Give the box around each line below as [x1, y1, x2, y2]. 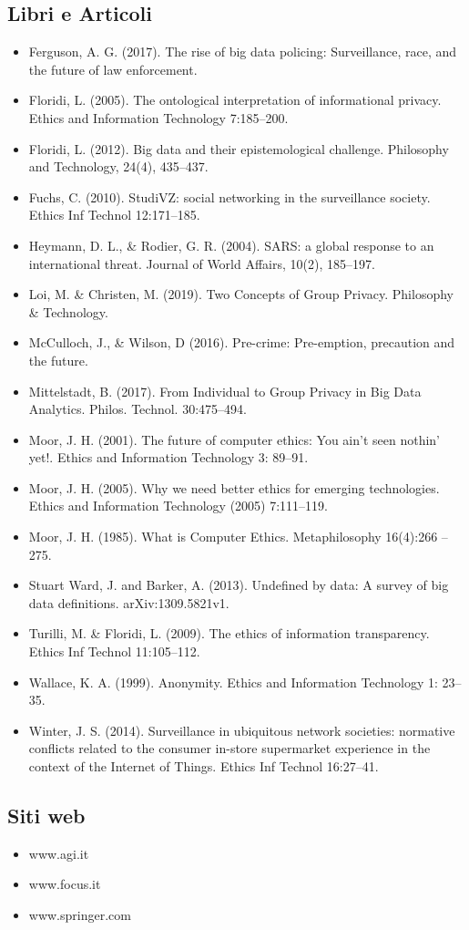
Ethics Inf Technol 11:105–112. [28, 642, 200, 661]
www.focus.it [28, 874, 101, 894]
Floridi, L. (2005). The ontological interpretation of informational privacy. [28, 90, 442, 109]
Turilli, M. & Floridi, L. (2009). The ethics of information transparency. [28, 624, 430, 643]
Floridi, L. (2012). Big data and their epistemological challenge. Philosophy [28, 139, 449, 158]
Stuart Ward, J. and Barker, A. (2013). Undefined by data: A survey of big [28, 575, 449, 594]
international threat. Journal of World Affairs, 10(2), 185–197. [28, 253, 375, 273]
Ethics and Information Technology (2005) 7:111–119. [28, 496, 328, 515]
